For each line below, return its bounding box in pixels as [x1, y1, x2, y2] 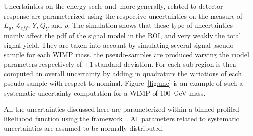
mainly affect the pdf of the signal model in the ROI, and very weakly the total [4, 30, 241, 40]
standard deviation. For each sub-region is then [95, 58, 236, 69]
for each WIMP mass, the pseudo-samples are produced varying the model [26, 49, 249, 59]
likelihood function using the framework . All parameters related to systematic [4, 113, 239, 123]
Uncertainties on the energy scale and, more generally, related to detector [4, 1, 223, 11]
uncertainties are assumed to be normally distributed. [4, 123, 164, 133]
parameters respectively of [4, 58, 82, 69]
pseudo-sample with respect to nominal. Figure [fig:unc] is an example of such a [4, 78, 243, 88]
